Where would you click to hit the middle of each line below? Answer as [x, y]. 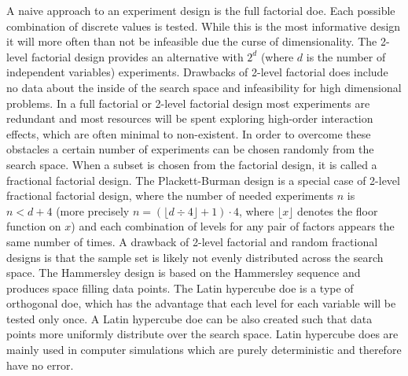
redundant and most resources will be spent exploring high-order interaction [190, 118]
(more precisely [93, 210]
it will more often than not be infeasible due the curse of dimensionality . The [192, 41]
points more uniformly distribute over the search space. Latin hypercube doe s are [202, 334]
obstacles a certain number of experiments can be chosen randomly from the [190, 149]
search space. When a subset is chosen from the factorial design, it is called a [192, 164]
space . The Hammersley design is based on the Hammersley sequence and [184, 273]
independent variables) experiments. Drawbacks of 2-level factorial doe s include [197, 72]
